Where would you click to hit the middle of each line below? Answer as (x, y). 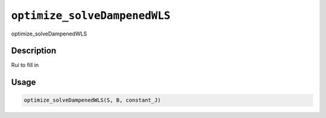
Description (34, 51)
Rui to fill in (25, 65)
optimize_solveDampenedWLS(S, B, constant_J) (92, 100)
